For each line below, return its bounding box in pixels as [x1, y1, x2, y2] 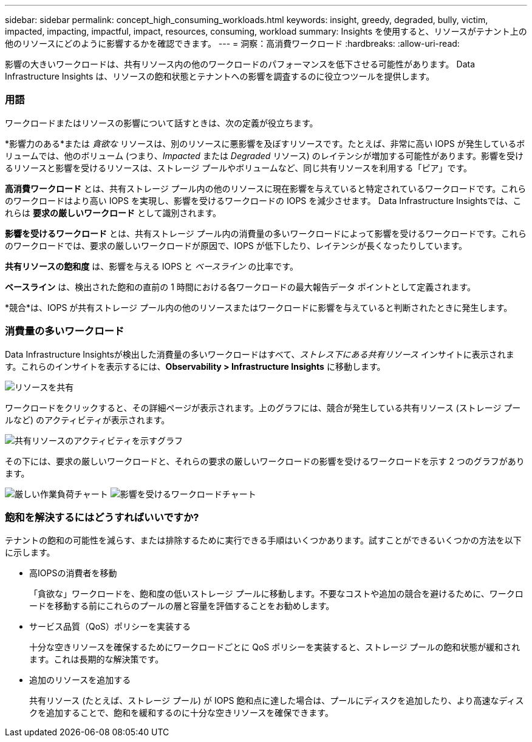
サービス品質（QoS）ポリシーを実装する [29, 621, 191, 632]
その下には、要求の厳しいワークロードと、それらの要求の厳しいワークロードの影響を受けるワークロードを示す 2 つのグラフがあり [5, 455, 525, 466]
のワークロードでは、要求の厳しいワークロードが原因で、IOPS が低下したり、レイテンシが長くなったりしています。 [5, 240, 468, 251]
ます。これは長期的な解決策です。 [29, 654, 164, 665]
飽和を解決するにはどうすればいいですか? [5, 511, 199, 523]
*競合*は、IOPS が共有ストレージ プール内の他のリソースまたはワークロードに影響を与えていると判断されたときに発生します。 [5, 302, 513, 313]
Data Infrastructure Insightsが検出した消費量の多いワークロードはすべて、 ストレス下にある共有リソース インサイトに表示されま [5, 349, 514, 359]
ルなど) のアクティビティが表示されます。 [5, 414, 170, 425]
